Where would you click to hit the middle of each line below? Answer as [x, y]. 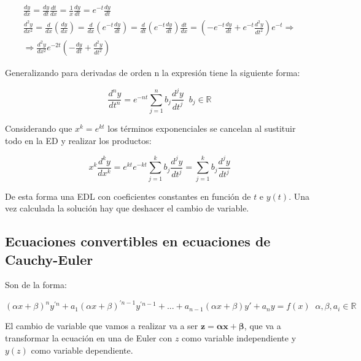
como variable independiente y [239, 338]
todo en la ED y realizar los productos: [78, 140]
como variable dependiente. [82, 350]
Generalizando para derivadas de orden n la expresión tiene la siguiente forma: [153, 73]
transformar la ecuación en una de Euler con [89, 338]
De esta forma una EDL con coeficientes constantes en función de [128, 196]
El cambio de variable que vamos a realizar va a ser [102, 326]
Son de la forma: [36, 285]
